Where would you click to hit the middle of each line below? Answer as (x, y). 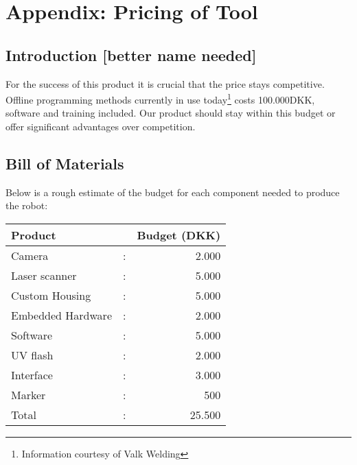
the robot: (27, 205)
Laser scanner (44, 275)
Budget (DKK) (179, 235)
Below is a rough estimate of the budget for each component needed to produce (173, 192)
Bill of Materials (65, 163)
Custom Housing (51, 295)
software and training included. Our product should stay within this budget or (171, 113)
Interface (32, 375)
